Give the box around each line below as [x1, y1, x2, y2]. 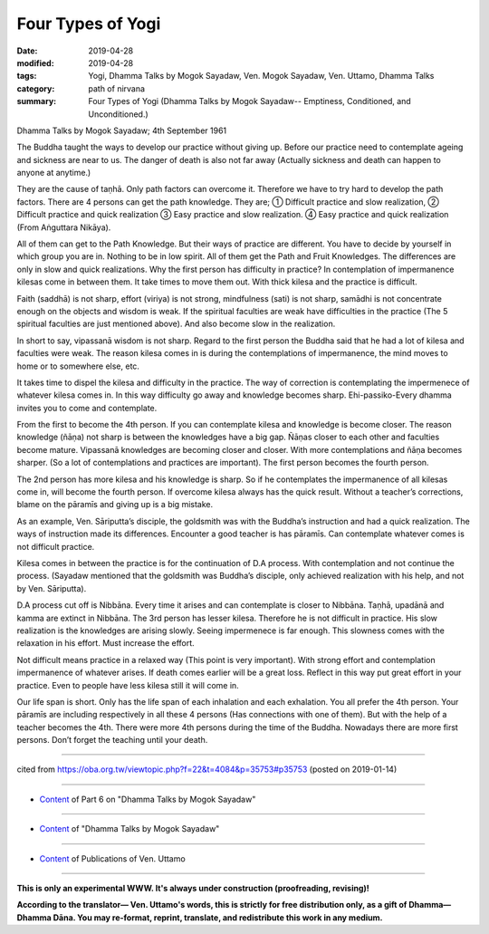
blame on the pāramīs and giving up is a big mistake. [16, 499, 214, 510]
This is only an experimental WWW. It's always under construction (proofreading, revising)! [16, 883, 370, 894]
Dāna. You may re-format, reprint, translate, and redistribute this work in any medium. [53, 911, 384, 923]
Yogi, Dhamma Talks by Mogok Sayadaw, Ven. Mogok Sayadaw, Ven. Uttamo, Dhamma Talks [88, 71, 435, 82]
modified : [16, 57, 54, 68]
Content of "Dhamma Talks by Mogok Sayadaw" [39, 823, 220, 834]
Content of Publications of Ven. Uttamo [39, 852, 186, 864]
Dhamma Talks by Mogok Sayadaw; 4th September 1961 [16, 125, 227, 136]
